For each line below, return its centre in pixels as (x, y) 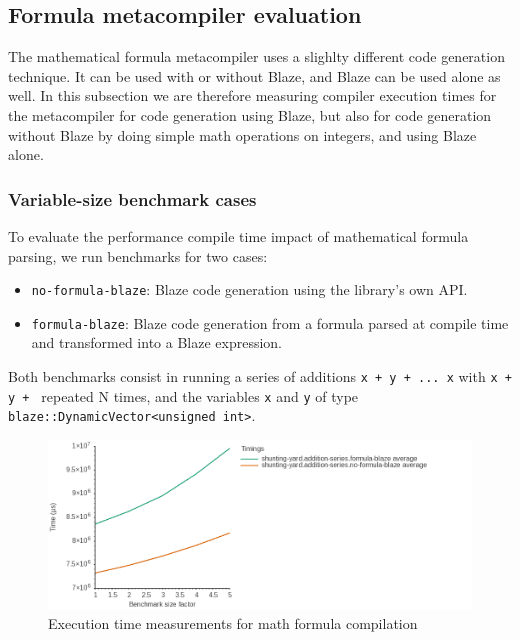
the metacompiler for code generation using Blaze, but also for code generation (250, 114)
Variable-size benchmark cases (132, 198)
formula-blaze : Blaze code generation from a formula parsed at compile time (270, 322)
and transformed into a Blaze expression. (157, 342)
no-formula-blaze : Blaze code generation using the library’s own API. (249, 289)
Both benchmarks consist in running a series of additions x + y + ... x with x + (260, 376)
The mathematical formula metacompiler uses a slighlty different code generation (256, 56)
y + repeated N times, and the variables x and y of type (183, 395)
